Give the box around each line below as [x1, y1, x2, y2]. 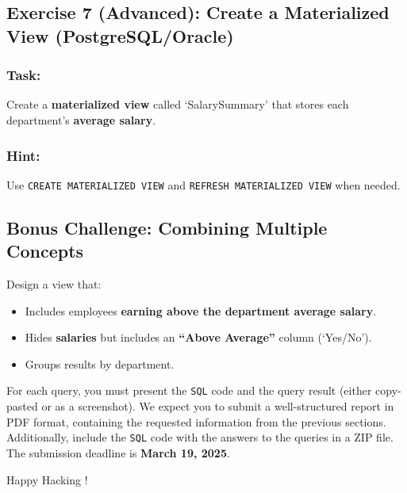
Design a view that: [6, 276, 102, 292]
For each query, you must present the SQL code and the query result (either [6, 382, 372, 399]
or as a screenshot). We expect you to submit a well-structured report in [41, 398, 394, 415]
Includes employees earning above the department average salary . [25, 302, 377, 319]
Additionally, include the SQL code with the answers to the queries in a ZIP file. [6, 429, 394, 445]
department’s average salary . [6, 111, 156, 128]
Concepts [6, 239, 84, 263]
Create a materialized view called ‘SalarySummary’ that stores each [6, 96, 349, 113]
